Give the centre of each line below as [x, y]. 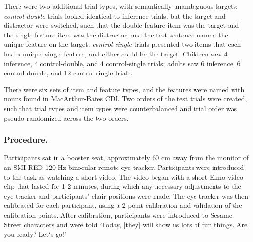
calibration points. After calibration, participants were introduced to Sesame [118, 214]
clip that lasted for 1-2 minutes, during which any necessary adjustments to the [123, 186]
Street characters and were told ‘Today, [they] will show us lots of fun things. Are [126, 224]
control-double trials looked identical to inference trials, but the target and [115, 15]
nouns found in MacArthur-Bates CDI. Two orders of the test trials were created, [126, 99]
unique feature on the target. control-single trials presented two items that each [123, 44]
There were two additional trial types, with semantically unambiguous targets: [121, 6]
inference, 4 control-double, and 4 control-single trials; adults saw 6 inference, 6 [122, 63]
